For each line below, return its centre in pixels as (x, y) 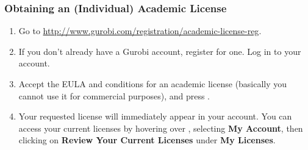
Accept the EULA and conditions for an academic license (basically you (153, 84)
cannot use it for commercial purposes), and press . (114, 95)
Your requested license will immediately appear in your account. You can (155, 116)
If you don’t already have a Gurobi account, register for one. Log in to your (160, 51)
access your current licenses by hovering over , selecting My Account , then (161, 128)
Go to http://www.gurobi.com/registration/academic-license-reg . (140, 31)
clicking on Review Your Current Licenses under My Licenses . (147, 140)
